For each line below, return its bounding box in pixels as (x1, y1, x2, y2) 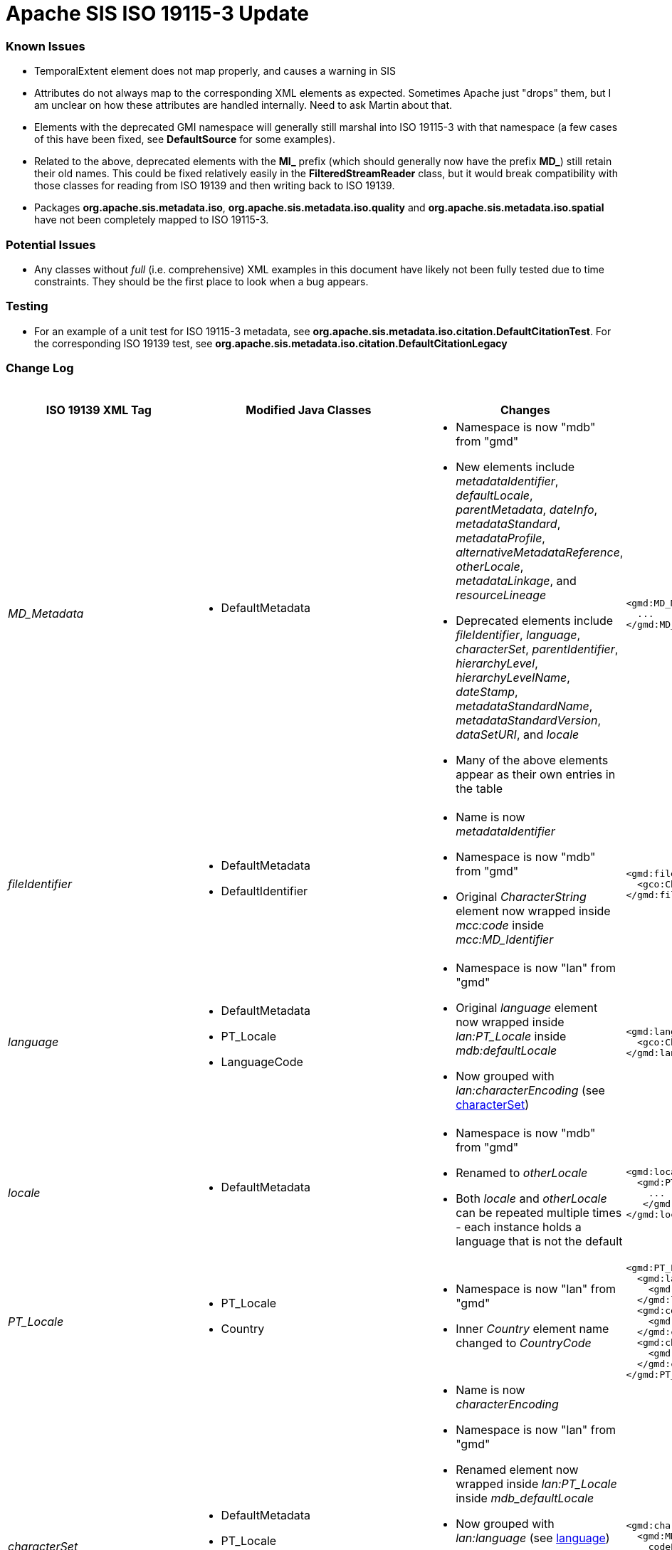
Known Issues (6, 38, 85, 53)
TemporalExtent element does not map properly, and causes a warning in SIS (34, 65, 396, 78)
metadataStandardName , (456, 699, 593, 714)
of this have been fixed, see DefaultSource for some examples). (34, 133, 335, 146)
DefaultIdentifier (221, 884, 308, 899)
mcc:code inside (456, 918, 545, 933)
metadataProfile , (456, 531, 545, 546)
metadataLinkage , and (456, 574, 577, 589)
